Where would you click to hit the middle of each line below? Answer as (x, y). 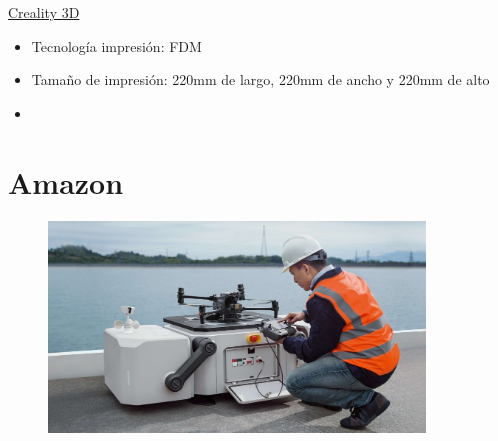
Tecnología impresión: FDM (116, 45)
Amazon (66, 181)
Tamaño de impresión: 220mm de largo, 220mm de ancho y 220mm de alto (260, 79)
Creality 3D (44, 12)
